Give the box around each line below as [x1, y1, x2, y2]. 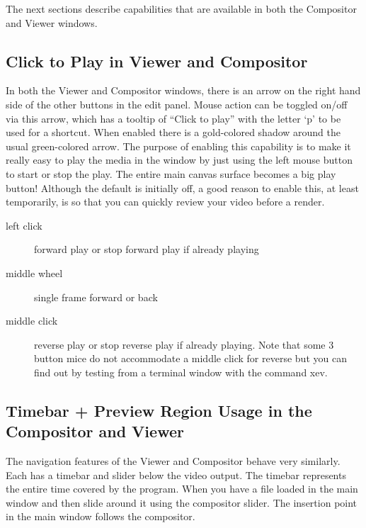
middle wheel [6, 265, 63, 280]
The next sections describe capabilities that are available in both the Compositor [6, 1, 357, 16]
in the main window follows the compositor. [6, 509, 195, 524]
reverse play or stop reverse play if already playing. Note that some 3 [34, 337, 334, 352]
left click [6, 218, 42, 232]
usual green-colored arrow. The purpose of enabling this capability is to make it [6, 138, 351, 153]
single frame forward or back [34, 289, 158, 304]
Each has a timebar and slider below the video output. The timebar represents [6, 467, 346, 482]
